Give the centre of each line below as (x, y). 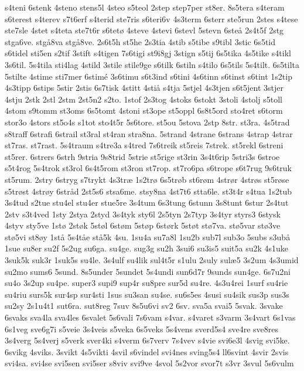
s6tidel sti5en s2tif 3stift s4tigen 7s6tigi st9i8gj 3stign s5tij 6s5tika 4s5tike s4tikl (148, 53)
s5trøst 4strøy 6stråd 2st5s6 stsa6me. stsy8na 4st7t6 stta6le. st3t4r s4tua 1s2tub (148, 191)
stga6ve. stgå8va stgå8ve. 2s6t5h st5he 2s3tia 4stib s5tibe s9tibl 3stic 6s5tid (140, 41)
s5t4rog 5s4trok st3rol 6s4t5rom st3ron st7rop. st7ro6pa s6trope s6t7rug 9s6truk (148, 168)
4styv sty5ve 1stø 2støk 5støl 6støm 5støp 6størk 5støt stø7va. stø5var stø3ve (143, 225)
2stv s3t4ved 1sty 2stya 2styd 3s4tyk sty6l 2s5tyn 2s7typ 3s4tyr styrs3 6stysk (143, 214)
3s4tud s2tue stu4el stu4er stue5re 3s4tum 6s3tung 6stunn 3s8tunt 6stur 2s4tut (147, 202)
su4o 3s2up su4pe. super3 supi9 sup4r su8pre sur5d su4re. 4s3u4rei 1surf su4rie (146, 283)
